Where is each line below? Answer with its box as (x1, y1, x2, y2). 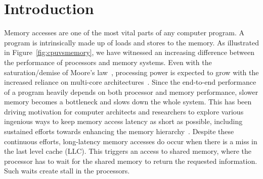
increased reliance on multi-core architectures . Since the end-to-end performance (4, 77, 256, 87)
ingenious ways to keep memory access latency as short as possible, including (4, 116, 243, 127)
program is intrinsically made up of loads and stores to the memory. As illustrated (4, 37, 259, 47)
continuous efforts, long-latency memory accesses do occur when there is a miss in (4, 136, 257, 146)
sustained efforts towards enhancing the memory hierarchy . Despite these (4, 126, 234, 137)
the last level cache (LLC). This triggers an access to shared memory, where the (4, 146, 252, 156)
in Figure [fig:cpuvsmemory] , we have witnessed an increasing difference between (4, 47, 254, 57)
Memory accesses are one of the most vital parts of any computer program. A (4, 27, 245, 38)
